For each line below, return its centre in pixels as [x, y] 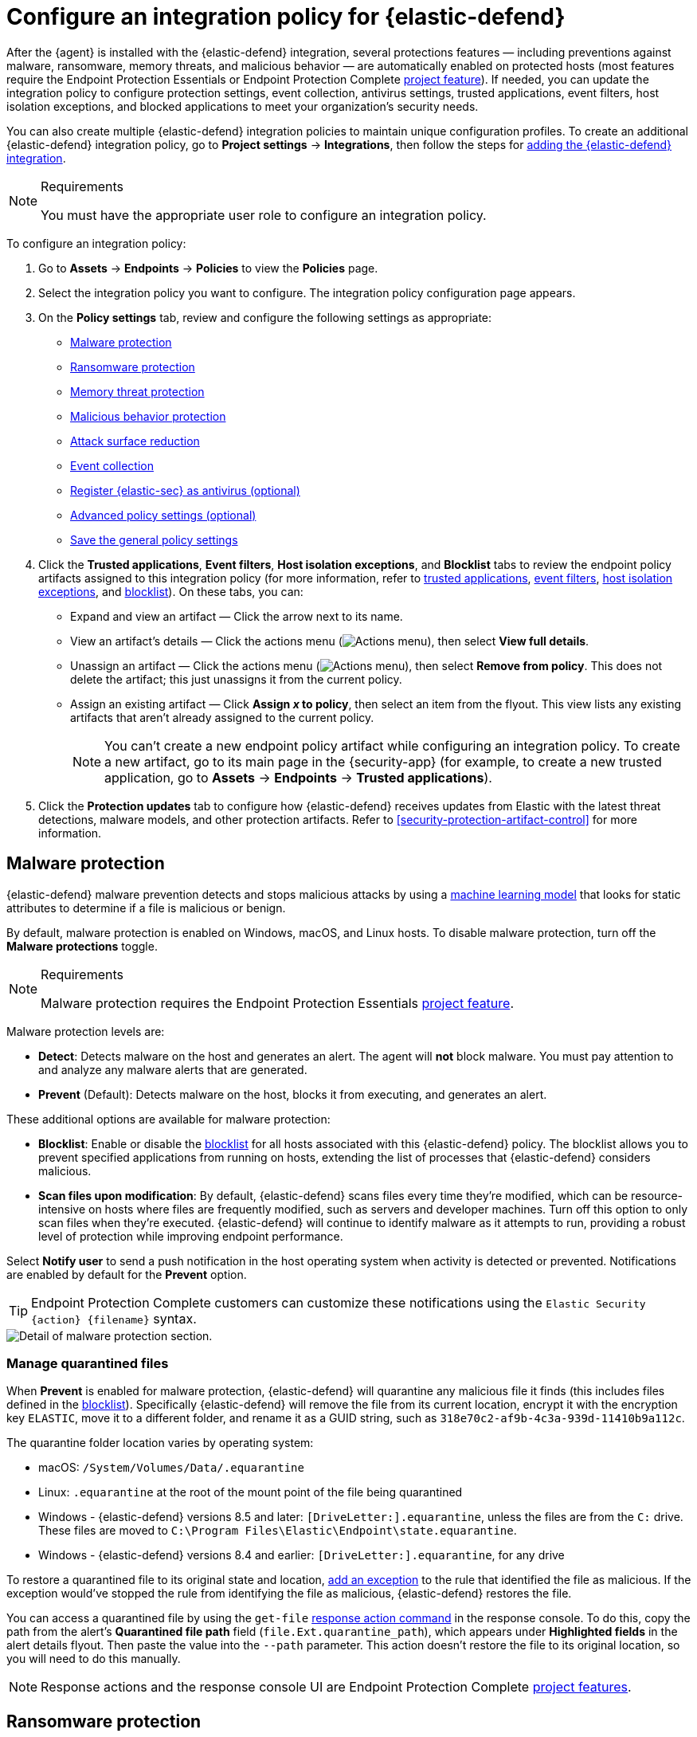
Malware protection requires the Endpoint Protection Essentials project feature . [278, 1003]
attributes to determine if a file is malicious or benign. [146, 908]
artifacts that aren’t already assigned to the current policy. [222, 717]
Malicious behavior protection [148, 416]
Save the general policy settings [154, 539]
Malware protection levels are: [86, 1031]
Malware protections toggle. [82, 946]
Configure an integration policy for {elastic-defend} [286, 17]
